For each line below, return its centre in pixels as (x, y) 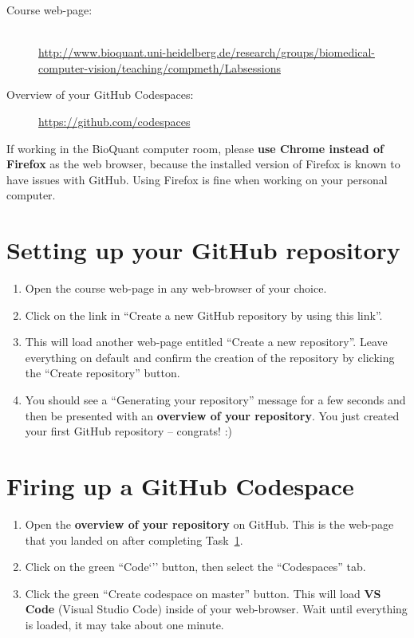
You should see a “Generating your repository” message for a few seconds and (215, 400)
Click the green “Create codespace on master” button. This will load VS (203, 593)
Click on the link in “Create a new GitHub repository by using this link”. (204, 315)
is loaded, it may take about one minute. (124, 624)
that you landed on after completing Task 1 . (134, 540)
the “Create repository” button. (103, 373)
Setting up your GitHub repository (203, 250)
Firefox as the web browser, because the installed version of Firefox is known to (203, 164)
